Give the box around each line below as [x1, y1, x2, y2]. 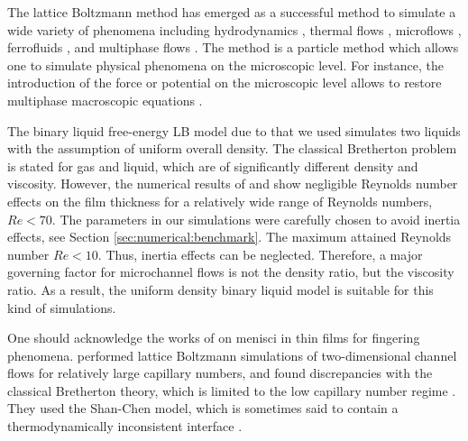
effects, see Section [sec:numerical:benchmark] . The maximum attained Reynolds [7, 227, 452, 246]
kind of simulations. [7, 298, 116, 317]
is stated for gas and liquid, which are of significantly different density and [7, 156, 418, 175]
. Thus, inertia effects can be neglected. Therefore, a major [97, 244, 423, 263]
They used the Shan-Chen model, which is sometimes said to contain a [7, 399, 399, 418]
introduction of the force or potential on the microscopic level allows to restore [7, 73, 442, 92]
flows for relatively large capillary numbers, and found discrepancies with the [7, 363, 433, 382]
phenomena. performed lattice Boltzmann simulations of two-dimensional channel [7, 345, 457, 364]
